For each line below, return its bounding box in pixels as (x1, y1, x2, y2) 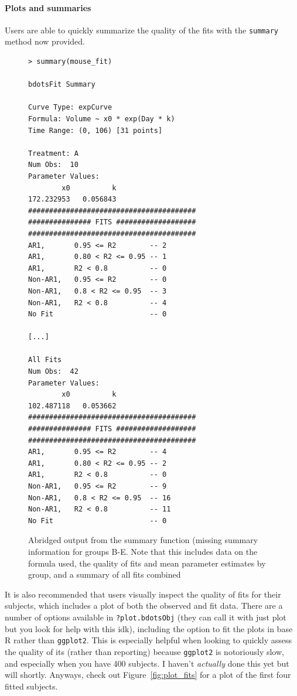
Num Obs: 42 (28, 367, 78, 376)
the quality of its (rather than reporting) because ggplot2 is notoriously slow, (5, 645, 284, 657)
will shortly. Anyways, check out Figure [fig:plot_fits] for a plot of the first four (5, 668, 291, 681)
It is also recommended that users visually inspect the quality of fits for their (5, 588, 281, 600)
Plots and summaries (5, 1, 91, 13)
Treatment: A (28, 149, 78, 158)
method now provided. (5, 35, 85, 47)
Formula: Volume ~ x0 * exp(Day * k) (28, 115, 175, 124)
